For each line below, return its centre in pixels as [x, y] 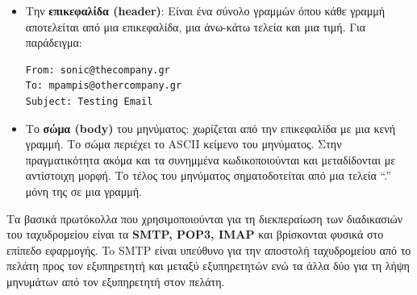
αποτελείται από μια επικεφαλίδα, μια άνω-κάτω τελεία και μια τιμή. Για [196, 26]
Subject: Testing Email [89, 101]
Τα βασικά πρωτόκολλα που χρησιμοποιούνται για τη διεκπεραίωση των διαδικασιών [205, 218]
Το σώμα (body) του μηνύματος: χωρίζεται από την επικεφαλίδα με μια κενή [210, 128]
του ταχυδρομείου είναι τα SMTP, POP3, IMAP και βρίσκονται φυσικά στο [195, 234]
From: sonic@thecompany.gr [98, 70]
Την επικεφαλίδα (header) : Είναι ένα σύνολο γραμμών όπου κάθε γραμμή [205, 10]
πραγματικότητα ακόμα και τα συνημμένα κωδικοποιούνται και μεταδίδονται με [211, 159]
